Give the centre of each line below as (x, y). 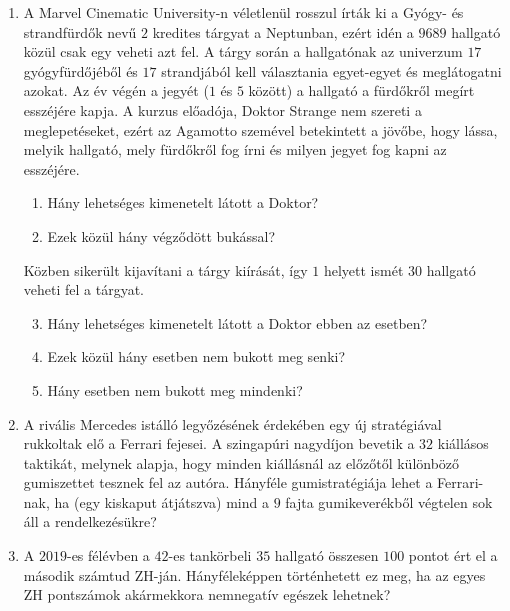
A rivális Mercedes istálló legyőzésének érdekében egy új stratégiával (232, 423)
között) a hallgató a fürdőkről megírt (361, 90)
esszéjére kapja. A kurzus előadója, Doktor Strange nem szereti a (222, 109)
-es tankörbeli (210, 555)
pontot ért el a (453, 555)
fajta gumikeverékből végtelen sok (389, 501)
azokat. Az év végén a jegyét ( (116, 90)
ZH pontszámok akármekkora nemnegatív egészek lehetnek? (207, 594)
